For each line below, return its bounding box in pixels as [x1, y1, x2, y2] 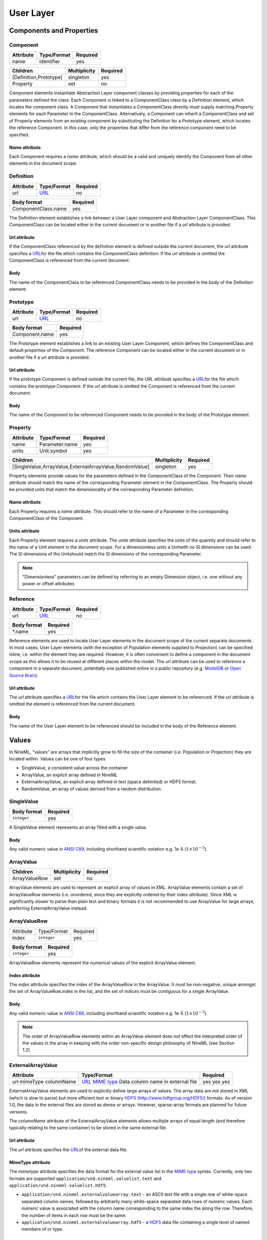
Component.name [12, 331, 54, 338]
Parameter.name [39, 440, 78, 447]
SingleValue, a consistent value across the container [21, 765, 128, 771]
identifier [39, 58, 60, 65]
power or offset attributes [22, 581, 75, 587]
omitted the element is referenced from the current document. [9, 701, 136, 707]
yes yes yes [202, 1078, 230, 1085]
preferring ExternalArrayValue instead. [9, 905, 88, 911]
